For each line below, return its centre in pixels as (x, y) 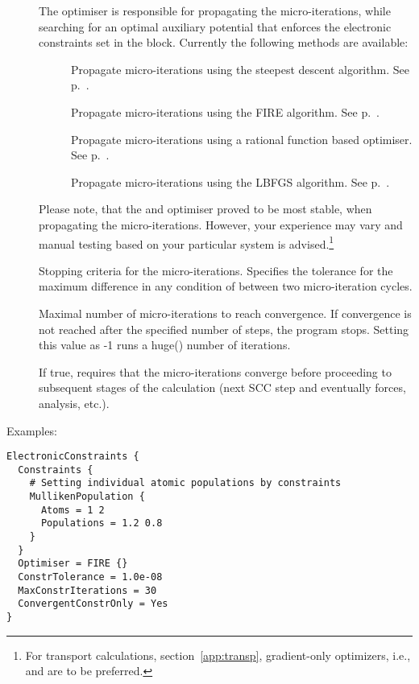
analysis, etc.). (74, 403)
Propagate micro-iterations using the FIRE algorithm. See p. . (225, 111)
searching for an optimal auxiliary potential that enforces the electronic (215, 26)
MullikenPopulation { (87, 497)
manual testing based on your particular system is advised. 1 (187, 242)
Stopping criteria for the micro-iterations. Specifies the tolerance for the (216, 270)
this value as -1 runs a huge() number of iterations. (165, 345)
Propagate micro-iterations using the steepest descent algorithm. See (240, 69)
